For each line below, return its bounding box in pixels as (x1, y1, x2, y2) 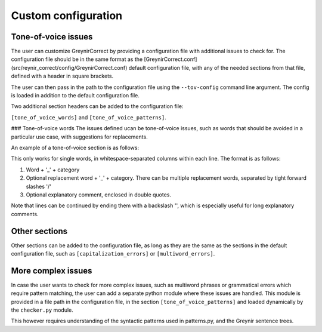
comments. (11, 210, 39, 217)
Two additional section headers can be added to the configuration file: (11, 103, 184, 110)
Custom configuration (11, 9, 123, 22)
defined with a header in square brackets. (11, 72, 114, 80)
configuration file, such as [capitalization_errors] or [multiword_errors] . (11, 250, 215, 257)
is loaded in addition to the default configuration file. (11, 92, 140, 99)
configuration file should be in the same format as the (11, 56, 143, 63)
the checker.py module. (11, 306, 74, 313)
